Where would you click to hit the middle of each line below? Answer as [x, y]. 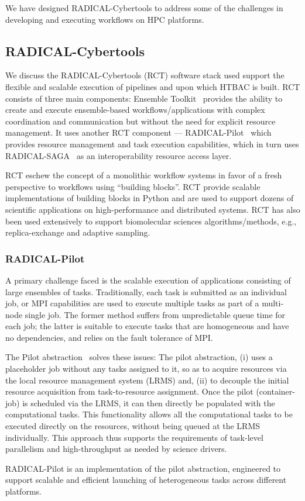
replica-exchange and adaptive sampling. [78, 232]
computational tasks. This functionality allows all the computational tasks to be [149, 414]
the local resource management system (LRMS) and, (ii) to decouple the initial [147, 380]
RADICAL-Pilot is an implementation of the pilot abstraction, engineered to [143, 468]
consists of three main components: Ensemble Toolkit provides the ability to [144, 98]
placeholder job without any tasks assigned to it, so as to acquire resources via [146, 369]
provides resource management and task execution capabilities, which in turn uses [152, 144]
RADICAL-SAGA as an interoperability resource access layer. [119, 155]
